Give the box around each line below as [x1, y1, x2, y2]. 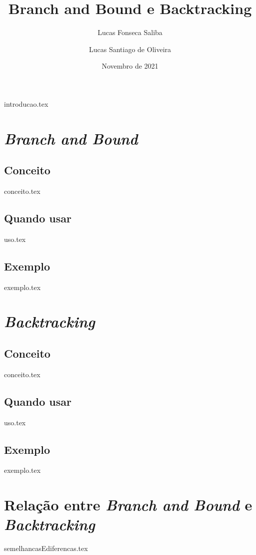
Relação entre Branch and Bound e [4, 494, 252, 515]
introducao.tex [4, 98, 48, 109]
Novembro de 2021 [101, 61, 158, 71]
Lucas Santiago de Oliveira [88, 44, 171, 54]
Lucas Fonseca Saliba [97, 27, 162, 38]
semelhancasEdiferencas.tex [4, 543, 88, 553]
